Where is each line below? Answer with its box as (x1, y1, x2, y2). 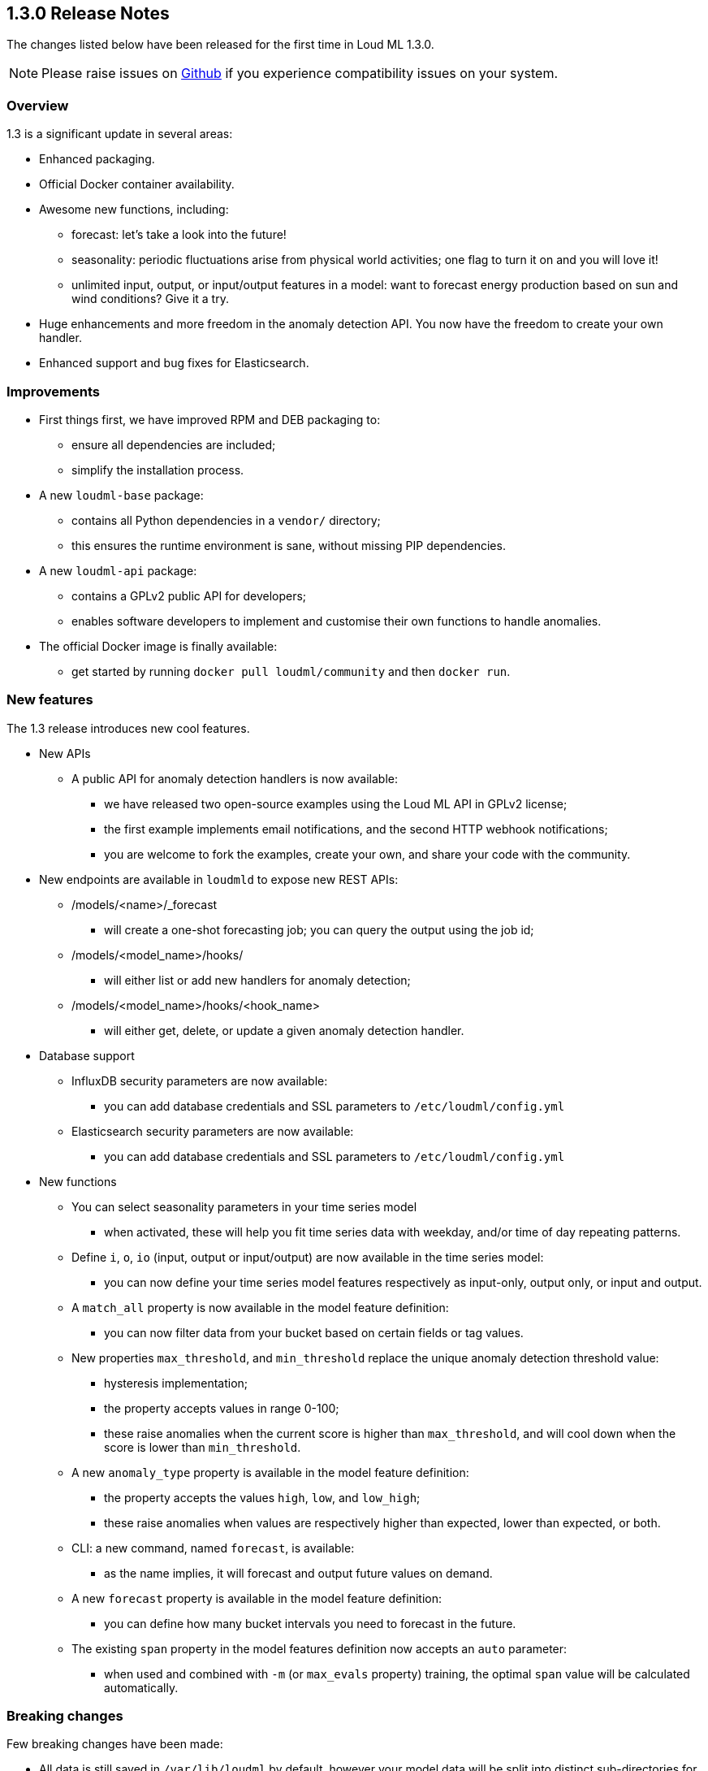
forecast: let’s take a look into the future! (71, 227, 287, 242)
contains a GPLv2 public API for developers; (71, 588, 307, 603)
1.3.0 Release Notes (6, 3, 170, 24)
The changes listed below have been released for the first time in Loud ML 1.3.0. (6, 37, 434, 52)
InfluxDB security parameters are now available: (71, 1073, 328, 1088)
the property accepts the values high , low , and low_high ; (104, 1490, 421, 1505)
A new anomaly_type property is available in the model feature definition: (71, 1465, 469, 1479)
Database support (39, 1048, 135, 1063)
